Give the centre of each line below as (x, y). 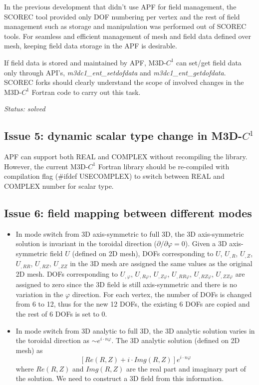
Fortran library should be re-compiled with (164, 166)
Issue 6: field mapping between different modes (128, 212)
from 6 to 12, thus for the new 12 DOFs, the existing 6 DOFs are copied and (133, 304)
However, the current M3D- (46, 166)
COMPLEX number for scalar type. (59, 186)
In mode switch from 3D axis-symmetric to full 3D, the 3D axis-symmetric (130, 233)
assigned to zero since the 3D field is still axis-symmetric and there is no (126, 284)
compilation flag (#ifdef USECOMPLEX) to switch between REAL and (114, 176)
